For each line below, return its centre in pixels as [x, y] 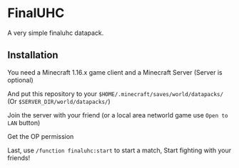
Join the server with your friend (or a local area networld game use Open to [118, 115]
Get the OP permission [41, 136]
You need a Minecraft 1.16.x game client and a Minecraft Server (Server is [115, 72]
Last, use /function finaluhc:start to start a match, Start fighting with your [119, 150]
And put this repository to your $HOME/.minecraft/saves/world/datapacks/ [115, 93]
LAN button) [24, 122]
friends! [19, 157]
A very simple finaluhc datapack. [56, 33]
